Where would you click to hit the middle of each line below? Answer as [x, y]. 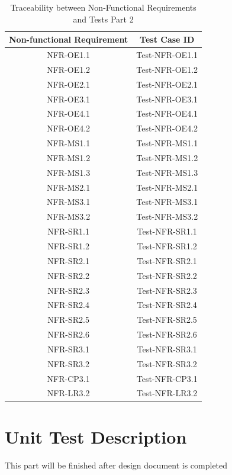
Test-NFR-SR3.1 [167, 349]
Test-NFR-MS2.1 [167, 187]
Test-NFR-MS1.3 [167, 172]
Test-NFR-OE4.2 [167, 128]
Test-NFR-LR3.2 [167, 393]
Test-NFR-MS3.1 [167, 202]
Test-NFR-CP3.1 [167, 378]
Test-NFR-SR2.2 [167, 275]
